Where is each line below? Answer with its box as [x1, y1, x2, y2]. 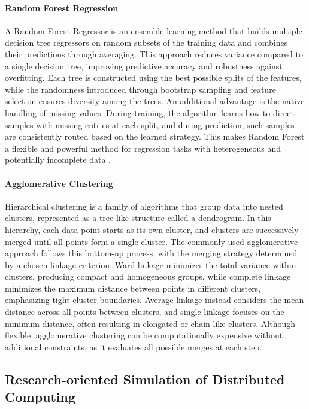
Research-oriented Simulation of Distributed [5, 369, 285, 388]
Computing [5, 387, 76, 406]
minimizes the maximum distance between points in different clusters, [5, 281, 261, 294]
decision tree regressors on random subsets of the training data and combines [5, 36, 288, 49]
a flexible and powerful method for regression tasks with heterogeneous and [5, 141, 281, 154]
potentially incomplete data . [5, 153, 111, 166]
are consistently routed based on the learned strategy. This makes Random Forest [5, 130, 305, 143]
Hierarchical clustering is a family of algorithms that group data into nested [5, 199, 283, 212]
